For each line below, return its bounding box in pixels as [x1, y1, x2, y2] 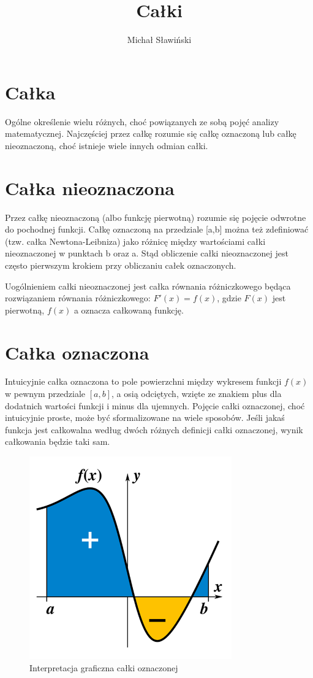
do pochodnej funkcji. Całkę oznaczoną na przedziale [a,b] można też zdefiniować [5, 223, 309, 236]
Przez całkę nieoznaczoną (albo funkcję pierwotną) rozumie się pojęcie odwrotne [5, 210, 306, 223]
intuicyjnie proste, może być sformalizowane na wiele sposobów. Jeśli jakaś [5, 411, 285, 424]
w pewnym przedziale [5, 387, 86, 400]
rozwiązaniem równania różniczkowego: [5, 291, 151, 304]
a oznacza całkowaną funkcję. [74, 303, 184, 316]
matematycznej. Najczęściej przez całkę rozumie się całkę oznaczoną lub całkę [5, 127, 296, 140]
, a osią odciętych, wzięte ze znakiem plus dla [111, 387, 282, 400]
